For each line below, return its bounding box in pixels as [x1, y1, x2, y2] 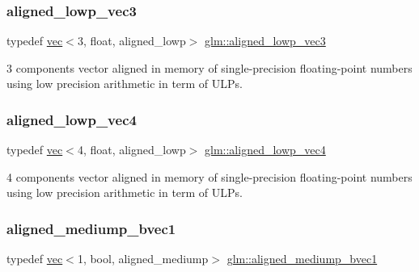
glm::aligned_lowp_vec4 [205, 141, 326, 158]
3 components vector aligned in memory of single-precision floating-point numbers [6, 59, 413, 76]
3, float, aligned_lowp [77, 32, 186, 49]
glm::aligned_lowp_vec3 [205, 32, 326, 49]
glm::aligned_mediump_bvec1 [226, 250, 378, 267]
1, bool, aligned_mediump [77, 250, 209, 267]
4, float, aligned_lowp [77, 141, 186, 158]
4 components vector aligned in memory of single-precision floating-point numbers [6, 168, 413, 185]
